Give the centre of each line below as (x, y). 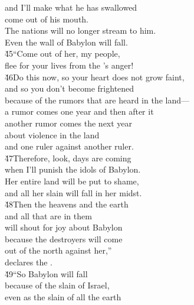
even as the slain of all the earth (63, 296)
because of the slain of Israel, (57, 285)
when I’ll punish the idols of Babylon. (73, 169)
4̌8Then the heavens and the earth (67, 204)
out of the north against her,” (58, 250)
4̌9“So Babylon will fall (46, 273)
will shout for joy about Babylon (64, 227)
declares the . (29, 262)
